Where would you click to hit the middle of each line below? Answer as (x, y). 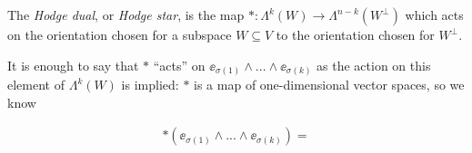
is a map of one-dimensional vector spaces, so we (329, 85)
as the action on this (374, 65)
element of (36, 85)
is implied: (150, 85)
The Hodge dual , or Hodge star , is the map (126, 14)
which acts (434, 14)
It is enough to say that (73, 65)
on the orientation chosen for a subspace (120, 34)
